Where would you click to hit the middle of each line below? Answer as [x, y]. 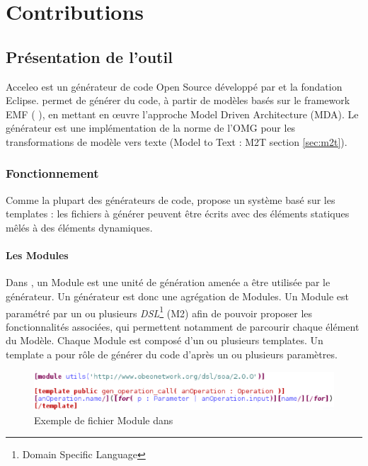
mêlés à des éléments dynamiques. [79, 227]
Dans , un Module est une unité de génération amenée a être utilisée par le [168, 282]
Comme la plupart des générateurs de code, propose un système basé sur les [171, 199]
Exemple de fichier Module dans [104, 420]
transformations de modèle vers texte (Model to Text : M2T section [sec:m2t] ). [177, 141]
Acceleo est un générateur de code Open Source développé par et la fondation [174, 86]
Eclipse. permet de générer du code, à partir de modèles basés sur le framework [178, 100]
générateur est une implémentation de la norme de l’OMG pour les [151, 128]
